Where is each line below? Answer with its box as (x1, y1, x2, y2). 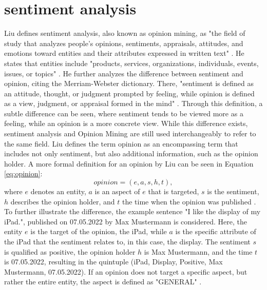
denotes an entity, (30, 186, 86, 197)
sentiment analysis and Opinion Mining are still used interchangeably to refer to (4, 128, 256, 139)
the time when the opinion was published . (122, 196, 256, 206)
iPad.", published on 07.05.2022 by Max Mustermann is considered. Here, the (4, 216, 247, 226)
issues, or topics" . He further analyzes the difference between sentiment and (4, 68, 243, 78)
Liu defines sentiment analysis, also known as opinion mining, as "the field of (4, 28, 245, 38)
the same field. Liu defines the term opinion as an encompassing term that (4, 138, 238, 149)
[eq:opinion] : (4, 168, 43, 179)
